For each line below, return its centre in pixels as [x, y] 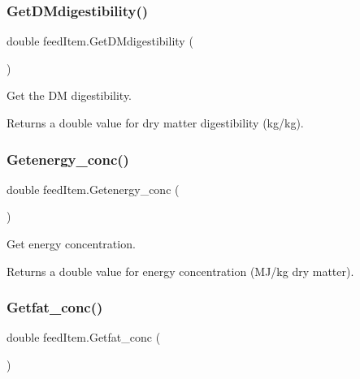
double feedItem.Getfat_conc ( [84, 337]
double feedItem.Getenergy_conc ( [93, 189]
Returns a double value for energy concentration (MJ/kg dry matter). [180, 271]
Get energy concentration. [71, 243]
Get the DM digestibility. [69, 95]
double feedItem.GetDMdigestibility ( [100, 41]
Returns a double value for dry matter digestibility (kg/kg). [155, 123]
